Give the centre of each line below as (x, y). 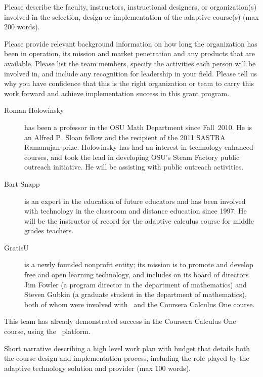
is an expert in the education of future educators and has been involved (135, 201)
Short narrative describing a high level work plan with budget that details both (127, 348)
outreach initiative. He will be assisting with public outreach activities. (134, 167)
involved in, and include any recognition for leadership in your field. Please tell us (130, 73)
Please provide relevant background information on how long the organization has (131, 43)
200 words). (22, 27)
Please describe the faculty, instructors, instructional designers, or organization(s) (130, 7)
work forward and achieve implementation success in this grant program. (117, 93)
